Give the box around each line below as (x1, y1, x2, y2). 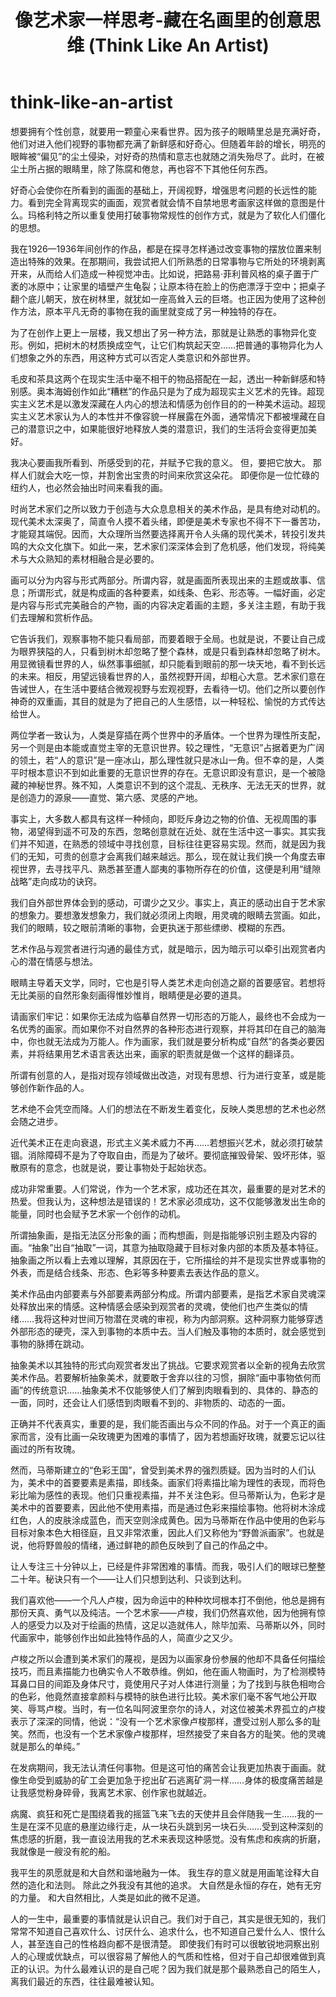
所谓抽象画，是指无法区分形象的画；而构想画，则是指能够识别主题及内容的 (10, 1229, 317, 1241)
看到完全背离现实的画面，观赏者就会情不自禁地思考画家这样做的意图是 (27, 196, 317, 208)
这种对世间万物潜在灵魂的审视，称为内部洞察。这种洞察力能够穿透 (51, 1312, 324, 1325)
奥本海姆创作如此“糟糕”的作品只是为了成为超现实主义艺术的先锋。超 (36, 385, 317, 397)
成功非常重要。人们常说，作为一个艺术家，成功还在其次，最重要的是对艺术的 (10, 1182, 326, 1195)
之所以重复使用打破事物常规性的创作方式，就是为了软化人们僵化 (62, 209, 326, 221)
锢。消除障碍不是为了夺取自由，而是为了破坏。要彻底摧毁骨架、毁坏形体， (10, 1149, 317, 1161)
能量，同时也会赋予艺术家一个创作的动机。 (10, 1207, 186, 1220)
